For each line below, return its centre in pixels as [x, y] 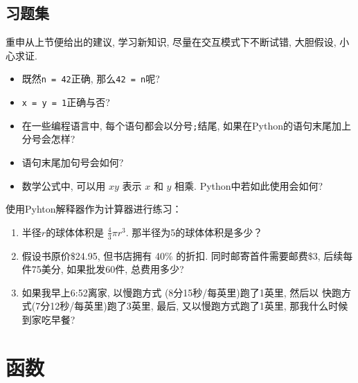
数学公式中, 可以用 [64, 185]
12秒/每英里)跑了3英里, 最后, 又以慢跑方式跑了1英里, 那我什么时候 [199, 306]
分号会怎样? [48, 139]
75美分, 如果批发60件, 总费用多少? [108, 269]
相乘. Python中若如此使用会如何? [249, 185]
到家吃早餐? [48, 319]
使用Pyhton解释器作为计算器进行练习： [94, 209]
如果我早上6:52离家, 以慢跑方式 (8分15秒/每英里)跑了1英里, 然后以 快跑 [182, 292]
